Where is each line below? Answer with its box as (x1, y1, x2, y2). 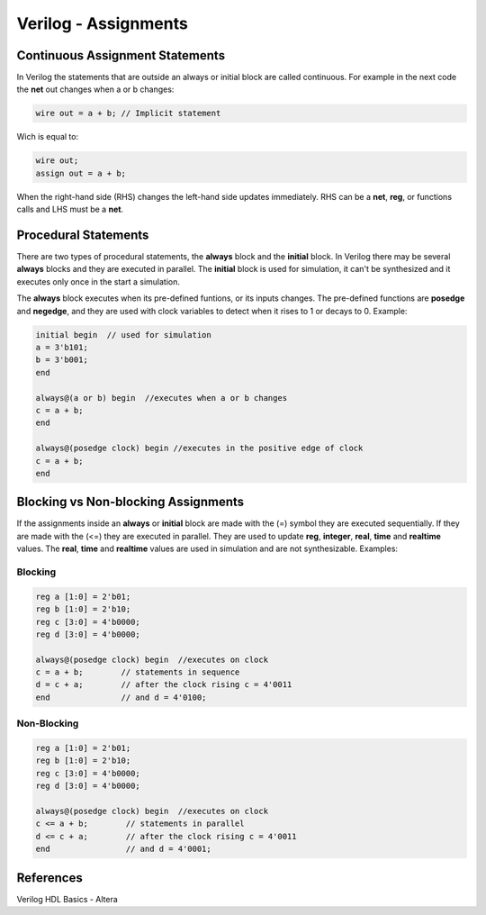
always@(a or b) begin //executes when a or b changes (35, 393, 288, 403)
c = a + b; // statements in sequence (35, 667, 240, 677)
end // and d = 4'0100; (35, 692, 207, 702)
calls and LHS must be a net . (16, 204, 124, 215)
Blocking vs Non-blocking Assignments (16, 494, 245, 510)
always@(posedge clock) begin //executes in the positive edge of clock (35, 443, 364, 454)
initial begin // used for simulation (35, 330, 211, 340)
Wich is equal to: (16, 131, 79, 142)
